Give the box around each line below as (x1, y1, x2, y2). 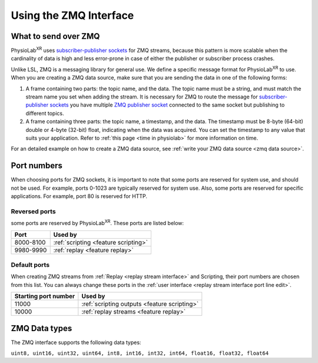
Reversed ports (11, 207, 56, 215)
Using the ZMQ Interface (11, 9, 134, 22)
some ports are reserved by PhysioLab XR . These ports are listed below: (11, 219, 184, 227)
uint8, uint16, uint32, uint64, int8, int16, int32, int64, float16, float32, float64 (11, 350, 269, 357)
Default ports (11, 260, 50, 269)
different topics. (25, 110, 64, 117)
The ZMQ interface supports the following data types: (11, 339, 141, 346)
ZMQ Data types (11, 323, 72, 333)
